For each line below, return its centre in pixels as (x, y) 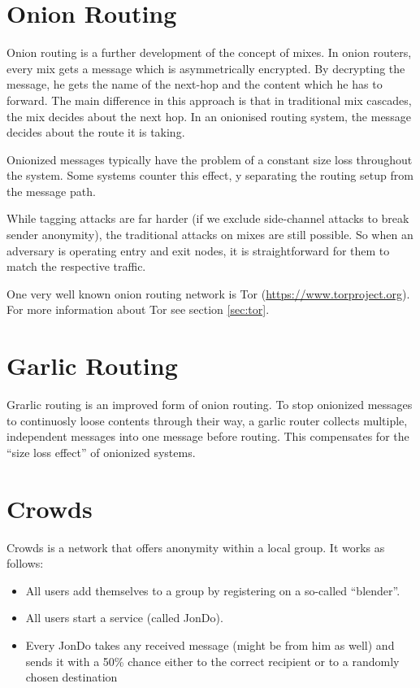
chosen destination (71, 677)
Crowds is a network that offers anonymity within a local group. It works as (196, 547)
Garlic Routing (92, 366)
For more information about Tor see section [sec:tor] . (138, 309)
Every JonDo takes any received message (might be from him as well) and (210, 645)
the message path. (51, 191)
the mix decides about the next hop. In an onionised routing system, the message (209, 116)
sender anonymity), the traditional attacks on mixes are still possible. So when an (210, 235)
